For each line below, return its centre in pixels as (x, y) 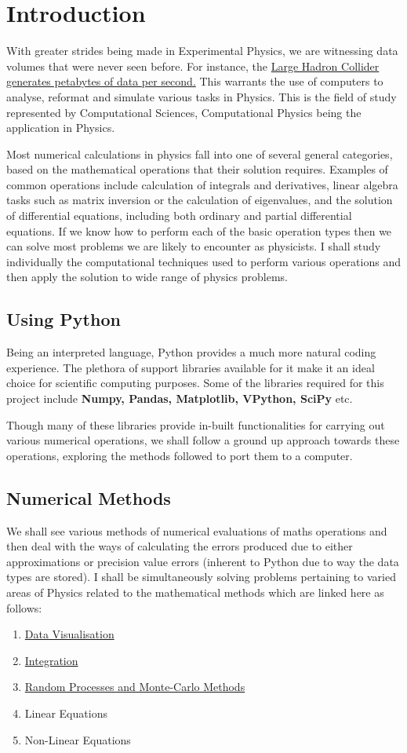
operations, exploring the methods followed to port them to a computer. (180, 455)
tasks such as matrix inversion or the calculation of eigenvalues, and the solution (200, 200)
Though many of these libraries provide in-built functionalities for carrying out (196, 424)
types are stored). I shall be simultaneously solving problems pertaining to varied (201, 577)
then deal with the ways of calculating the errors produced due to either (180, 546)
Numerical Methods (89, 497)
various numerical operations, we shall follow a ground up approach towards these (203, 440)
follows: (24, 607)
